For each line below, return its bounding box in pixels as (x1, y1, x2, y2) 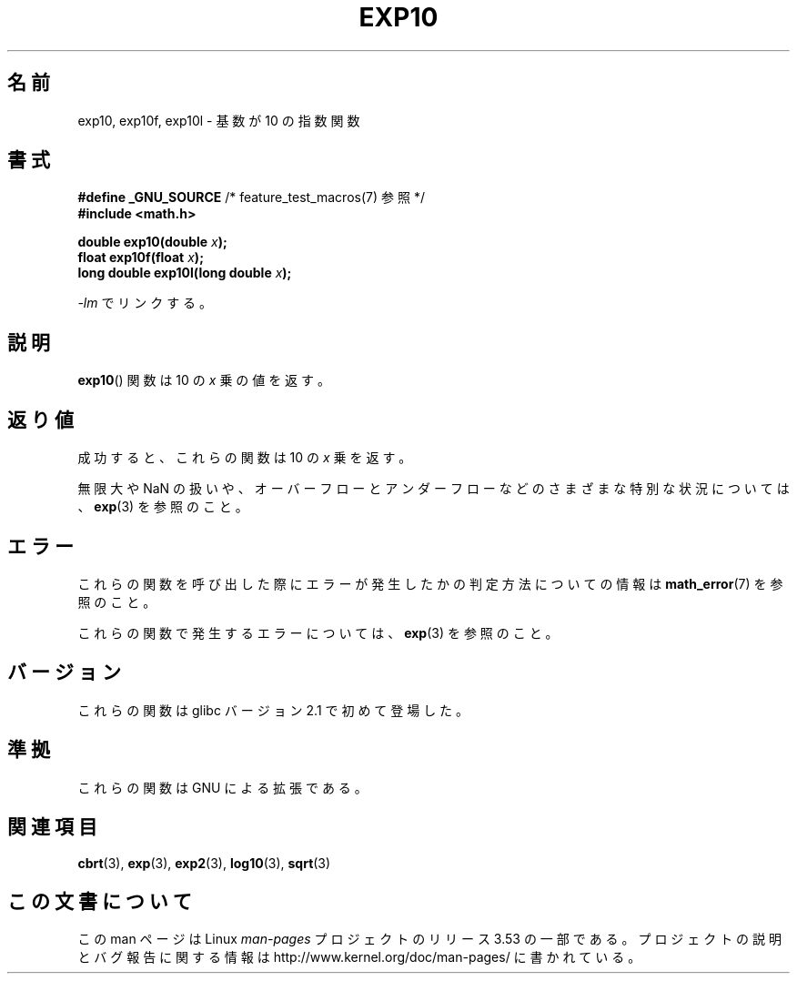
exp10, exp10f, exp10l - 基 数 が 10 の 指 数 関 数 (77, 112, 360, 128)
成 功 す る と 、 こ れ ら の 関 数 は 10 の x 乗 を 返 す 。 (77, 450, 412, 466)
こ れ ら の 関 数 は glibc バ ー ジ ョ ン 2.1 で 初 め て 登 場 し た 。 (77, 702, 469, 718)
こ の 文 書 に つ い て (7, 889, 192, 913)
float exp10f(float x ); (77, 249, 204, 266)
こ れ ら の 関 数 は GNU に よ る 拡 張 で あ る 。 (77, 779, 368, 795)
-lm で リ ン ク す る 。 (77, 295, 213, 311)
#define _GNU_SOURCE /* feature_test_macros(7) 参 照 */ (77, 189, 425, 206)
